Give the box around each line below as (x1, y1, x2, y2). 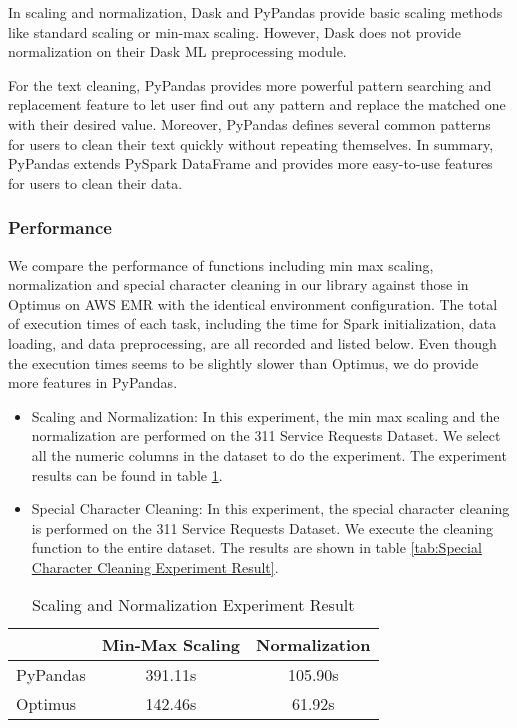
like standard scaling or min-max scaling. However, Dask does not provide (8, 21, 461, 42)
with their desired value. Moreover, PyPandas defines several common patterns (8, 113, 491, 134)
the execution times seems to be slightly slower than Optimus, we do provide (8, 352, 479, 373)
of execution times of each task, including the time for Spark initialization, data (8, 313, 497, 334)
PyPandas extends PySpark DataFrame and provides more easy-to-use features (8, 153, 493, 174)
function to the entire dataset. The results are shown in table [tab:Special (31, 537, 482, 558)
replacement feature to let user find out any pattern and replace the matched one (8, 94, 506, 115)
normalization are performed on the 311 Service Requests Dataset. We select (31, 425, 501, 446)
